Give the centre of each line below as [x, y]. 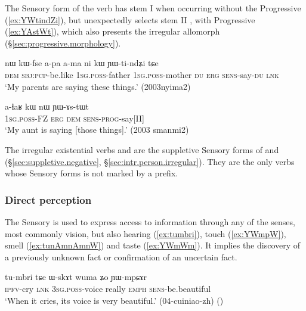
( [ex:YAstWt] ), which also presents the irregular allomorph [112, 31]
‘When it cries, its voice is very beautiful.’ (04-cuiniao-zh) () [114, 300]
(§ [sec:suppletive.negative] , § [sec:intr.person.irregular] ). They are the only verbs [150, 161]
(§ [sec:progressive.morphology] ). [63, 43]
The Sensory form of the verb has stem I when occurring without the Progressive [153, 8]
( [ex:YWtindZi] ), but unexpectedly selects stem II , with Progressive [130, 19]
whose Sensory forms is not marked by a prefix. [92, 173]
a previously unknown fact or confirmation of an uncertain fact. [121, 256]
